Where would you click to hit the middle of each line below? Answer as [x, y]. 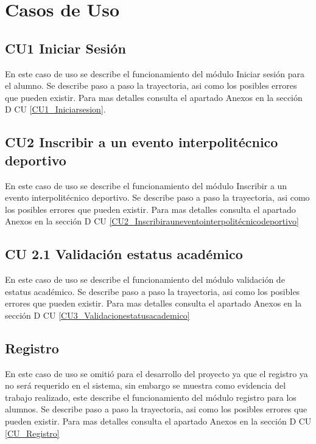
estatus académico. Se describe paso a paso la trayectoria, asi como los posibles [153, 291]
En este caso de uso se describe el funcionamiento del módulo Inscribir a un [146, 185]
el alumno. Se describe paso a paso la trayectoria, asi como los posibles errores [151, 85]
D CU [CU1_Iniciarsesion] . [55, 109]
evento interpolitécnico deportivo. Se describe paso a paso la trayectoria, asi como [157, 197]
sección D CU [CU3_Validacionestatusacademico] [97, 315]
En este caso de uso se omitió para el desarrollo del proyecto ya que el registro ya [156, 373]
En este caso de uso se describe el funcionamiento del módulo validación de [145, 279]
